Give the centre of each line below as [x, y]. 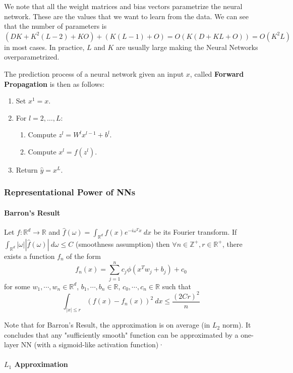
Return [27, 169]
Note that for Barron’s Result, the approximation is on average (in [107, 325]
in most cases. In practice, [44, 47]
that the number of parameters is [55, 26]
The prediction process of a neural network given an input [94, 73]
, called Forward [217, 73]
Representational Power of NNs [70, 192]
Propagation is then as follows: [54, 84]
